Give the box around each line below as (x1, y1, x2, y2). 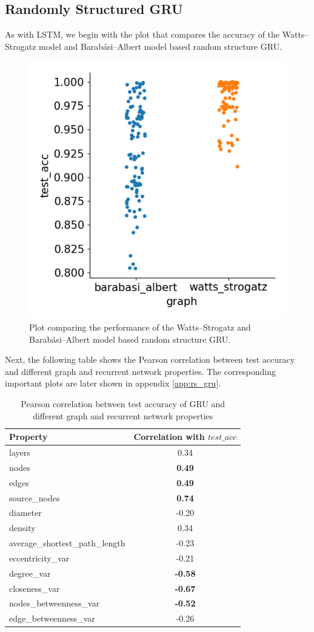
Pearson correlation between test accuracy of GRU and (21, 397, 225, 410)
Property (9, 430, 48, 443)
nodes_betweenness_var (9, 597, 100, 610)
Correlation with (133, 430, 205, 443)
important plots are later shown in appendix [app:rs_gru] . (5, 377, 221, 390)
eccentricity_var (9, 551, 70, 564)
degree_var (9, 566, 51, 579)
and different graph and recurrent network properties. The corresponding (5, 365, 276, 377)
